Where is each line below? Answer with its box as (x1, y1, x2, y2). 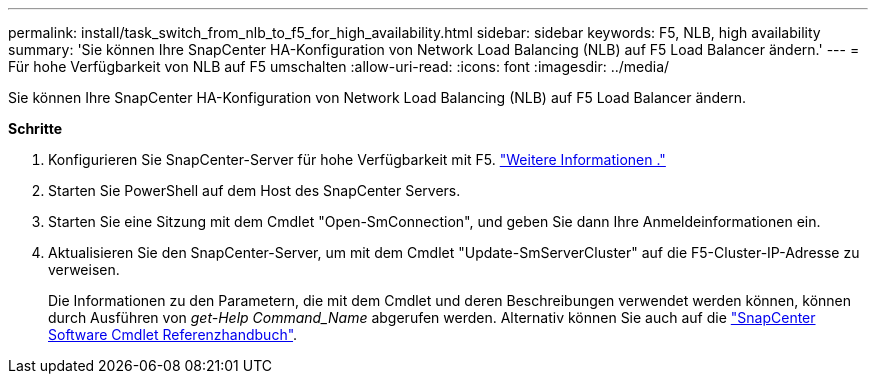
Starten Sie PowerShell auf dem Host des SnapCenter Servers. (48, 182, 461, 199)
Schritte (8, 120, 62, 137)
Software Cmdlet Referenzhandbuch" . (48, 326, 298, 343)
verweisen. (48, 261, 120, 278)
